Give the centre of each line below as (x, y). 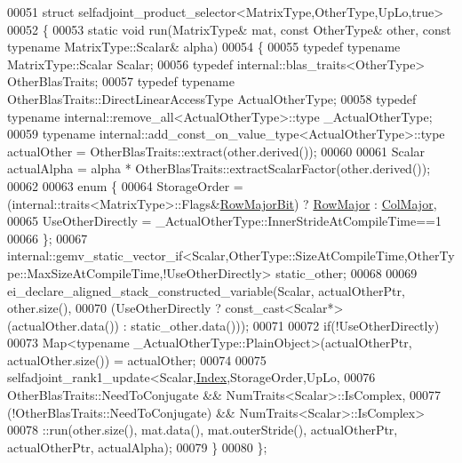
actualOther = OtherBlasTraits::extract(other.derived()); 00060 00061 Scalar (216, 151)
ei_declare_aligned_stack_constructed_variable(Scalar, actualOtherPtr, (206, 290)
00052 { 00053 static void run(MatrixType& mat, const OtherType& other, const (229, 29)
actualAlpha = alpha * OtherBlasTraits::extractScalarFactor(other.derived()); (219, 168)
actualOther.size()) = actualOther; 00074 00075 (137, 359)
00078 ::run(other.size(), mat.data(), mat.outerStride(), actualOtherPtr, (203, 430)
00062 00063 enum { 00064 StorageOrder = (125, 185)
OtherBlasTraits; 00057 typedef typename (121, 81)
